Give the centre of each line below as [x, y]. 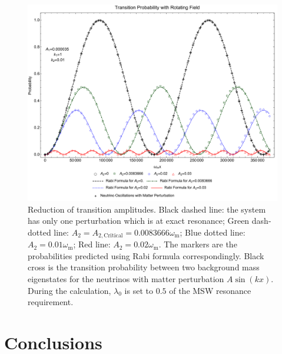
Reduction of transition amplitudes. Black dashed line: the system [147, 209]
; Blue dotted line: [213, 232]
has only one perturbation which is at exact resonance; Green [139, 221]
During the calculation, [69, 290]
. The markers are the [198, 244]
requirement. [51, 302]
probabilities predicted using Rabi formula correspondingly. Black [146, 255]
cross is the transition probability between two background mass [144, 267]
